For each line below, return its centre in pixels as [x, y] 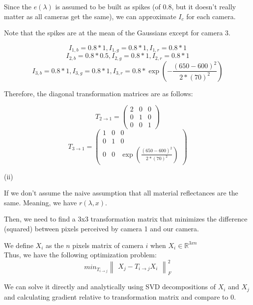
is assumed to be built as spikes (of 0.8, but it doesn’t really [146, 6]
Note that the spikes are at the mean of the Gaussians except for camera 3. [117, 33]
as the [55, 245]
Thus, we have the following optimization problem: [80, 255]
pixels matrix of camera [108, 245]
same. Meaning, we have [41, 202]
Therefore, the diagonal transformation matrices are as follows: [98, 93]
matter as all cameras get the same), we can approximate [90, 16]
